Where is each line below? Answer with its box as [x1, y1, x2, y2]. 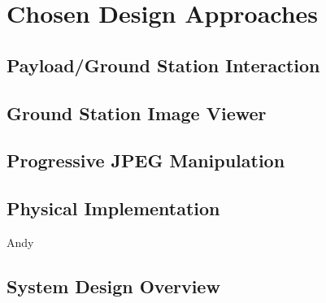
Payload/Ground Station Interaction [7, 52, 320, 77]
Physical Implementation [7, 196, 220, 221]
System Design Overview [7, 273, 220, 298]
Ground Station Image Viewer [7, 100, 267, 125]
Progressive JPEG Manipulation [7, 148, 285, 173]
